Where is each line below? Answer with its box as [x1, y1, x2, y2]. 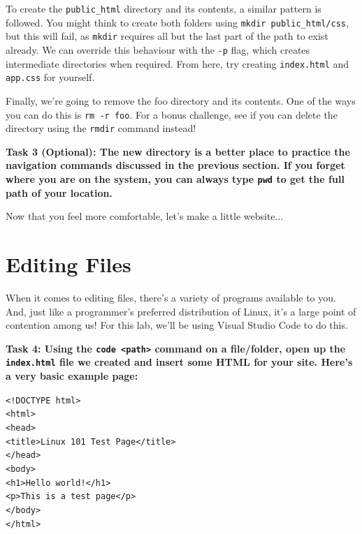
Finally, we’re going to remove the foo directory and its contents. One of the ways [6, 93, 356, 107]
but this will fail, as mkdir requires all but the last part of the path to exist [6, 29, 328, 43]
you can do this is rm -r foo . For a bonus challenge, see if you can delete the [6, 107, 338, 121]
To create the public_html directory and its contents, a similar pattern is [6, 1, 321, 15]
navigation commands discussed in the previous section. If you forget [6, 158, 345, 172]
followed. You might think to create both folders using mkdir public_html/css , [6, 15, 349, 29]
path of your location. [6, 185, 113, 200]
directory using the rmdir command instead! [6, 121, 196, 135]
